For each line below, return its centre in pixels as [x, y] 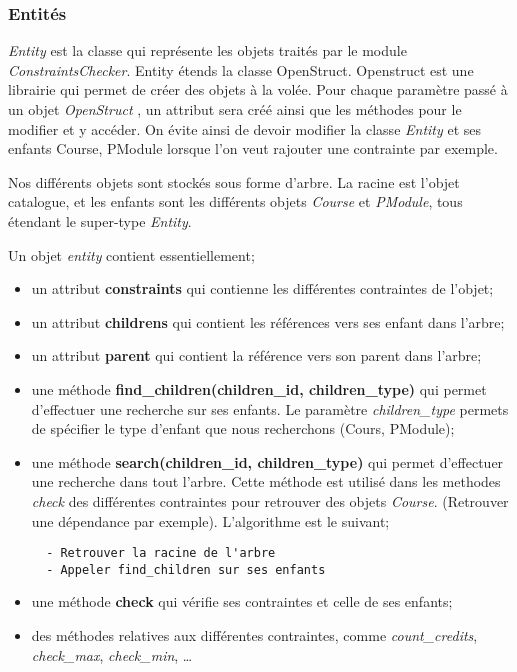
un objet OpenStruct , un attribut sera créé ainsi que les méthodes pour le [235, 109]
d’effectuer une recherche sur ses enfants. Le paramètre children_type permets [270, 408]
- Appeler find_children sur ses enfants [186, 569]
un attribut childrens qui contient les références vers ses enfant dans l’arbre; [268, 321]
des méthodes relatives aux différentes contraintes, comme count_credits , [254, 635]
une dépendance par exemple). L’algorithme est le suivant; [210, 520]
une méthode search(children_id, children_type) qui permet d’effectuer [267, 461]
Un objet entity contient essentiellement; [131, 254]
